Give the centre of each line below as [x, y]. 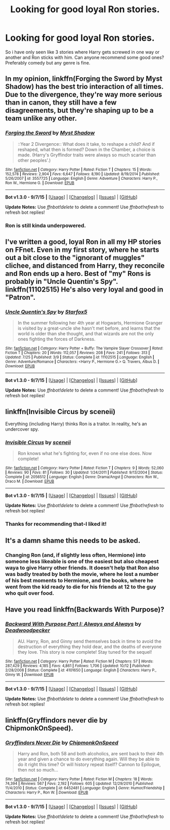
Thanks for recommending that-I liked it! [56, 524]
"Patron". [20, 297]
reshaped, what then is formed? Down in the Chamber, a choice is [86, 149]
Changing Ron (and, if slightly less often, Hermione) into [75, 555]
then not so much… [38, 770]
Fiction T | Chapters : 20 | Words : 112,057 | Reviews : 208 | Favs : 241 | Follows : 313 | [78, 353]
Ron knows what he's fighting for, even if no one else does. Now [85, 454]
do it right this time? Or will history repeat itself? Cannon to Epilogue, [89, 764]
